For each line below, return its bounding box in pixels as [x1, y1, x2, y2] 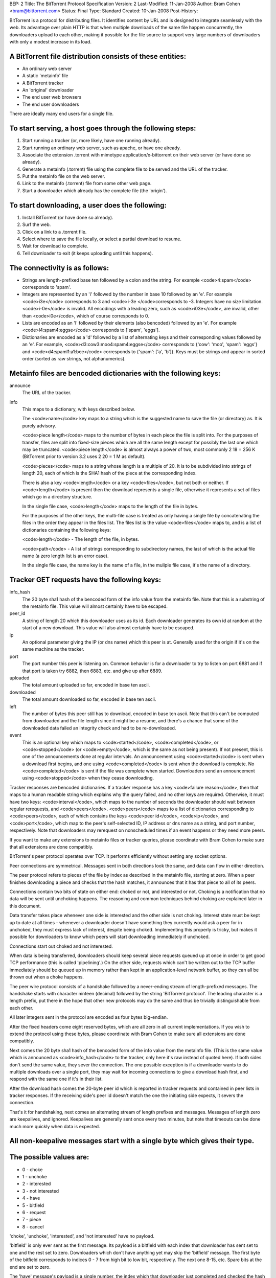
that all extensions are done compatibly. [9, 843, 94, 850]
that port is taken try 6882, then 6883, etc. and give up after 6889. [22, 668, 163, 674]
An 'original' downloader [22, 87, 74, 93]
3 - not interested [22, 1188, 59, 1194]
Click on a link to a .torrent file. [22, 229, 87, 235]
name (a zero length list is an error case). [22, 553, 109, 559]
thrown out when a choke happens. [9, 974, 84, 980]
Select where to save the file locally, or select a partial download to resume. [22, 236, 181, 242]
